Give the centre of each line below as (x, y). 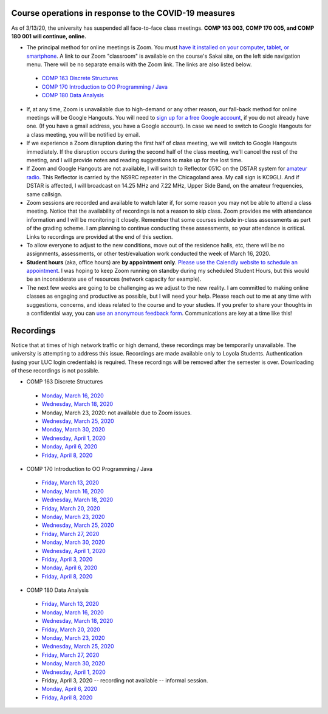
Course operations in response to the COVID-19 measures (123, 13)
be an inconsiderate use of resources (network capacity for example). (114, 279)
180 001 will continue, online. (49, 36)
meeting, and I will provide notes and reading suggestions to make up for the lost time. (135, 160)
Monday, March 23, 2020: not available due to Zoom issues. (117, 413)
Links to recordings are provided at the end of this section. (100, 236)
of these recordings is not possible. (55, 371)
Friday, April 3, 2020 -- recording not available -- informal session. (125, 680)
